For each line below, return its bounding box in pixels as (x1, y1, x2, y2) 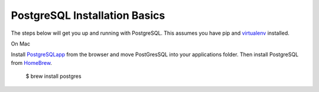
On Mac (11, 40, 31, 47)
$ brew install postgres (25, 73, 82, 80)
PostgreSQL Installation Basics (11, 9, 165, 22)
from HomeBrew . (11, 59, 53, 66)
